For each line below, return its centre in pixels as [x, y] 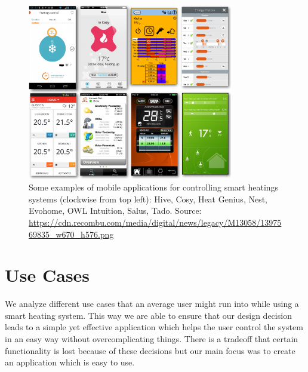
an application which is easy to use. [70, 362]
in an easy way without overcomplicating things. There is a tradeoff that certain [152, 339]
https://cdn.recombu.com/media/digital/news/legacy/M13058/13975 [155, 222]
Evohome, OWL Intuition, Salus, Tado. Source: [115, 210]
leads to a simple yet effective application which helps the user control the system [154, 327]
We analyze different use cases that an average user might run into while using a [152, 304]
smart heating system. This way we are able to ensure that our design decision [148, 315]
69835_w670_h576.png [71, 234]
